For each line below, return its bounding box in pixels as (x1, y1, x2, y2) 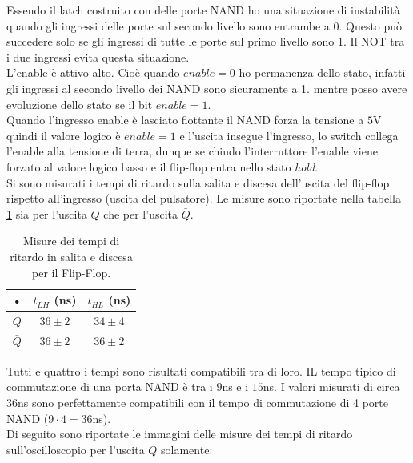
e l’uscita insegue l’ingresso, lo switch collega (179, 127, 399, 143)
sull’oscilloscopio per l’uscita (6, 441, 145, 457)
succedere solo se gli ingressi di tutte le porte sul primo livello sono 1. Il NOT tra (6, 33, 405, 50)
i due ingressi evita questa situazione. (6, 48, 190, 65)
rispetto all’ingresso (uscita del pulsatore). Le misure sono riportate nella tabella (6, 190, 401, 207)
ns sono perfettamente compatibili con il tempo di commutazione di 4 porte (18, 394, 388, 411)
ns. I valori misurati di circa (263, 378, 400, 395)
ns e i (222, 378, 249, 395)
